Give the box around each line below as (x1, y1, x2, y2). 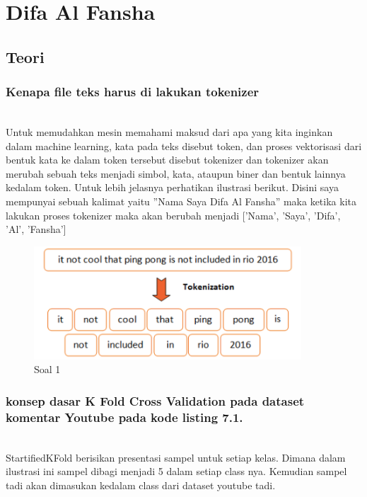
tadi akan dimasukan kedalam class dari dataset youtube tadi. (6, 477, 276, 492)
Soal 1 (34, 362, 61, 377)
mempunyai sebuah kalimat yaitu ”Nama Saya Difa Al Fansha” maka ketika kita (6, 193, 356, 208)
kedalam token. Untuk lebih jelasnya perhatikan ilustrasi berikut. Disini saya (6, 180, 339, 195)
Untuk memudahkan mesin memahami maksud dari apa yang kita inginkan (6, 124, 333, 139)
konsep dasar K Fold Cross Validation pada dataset (6, 392, 305, 409)
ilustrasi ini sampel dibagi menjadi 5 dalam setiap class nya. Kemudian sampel (6, 464, 347, 479)
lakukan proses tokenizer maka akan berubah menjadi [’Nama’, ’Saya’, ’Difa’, (6, 207, 341, 222)
